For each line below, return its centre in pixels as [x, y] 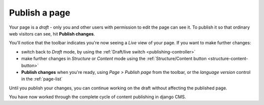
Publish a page [40, 13]
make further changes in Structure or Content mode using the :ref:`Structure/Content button [114, 59]
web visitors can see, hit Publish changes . [52, 34]
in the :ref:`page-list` [42, 79]
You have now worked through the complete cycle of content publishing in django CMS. [98, 97]
